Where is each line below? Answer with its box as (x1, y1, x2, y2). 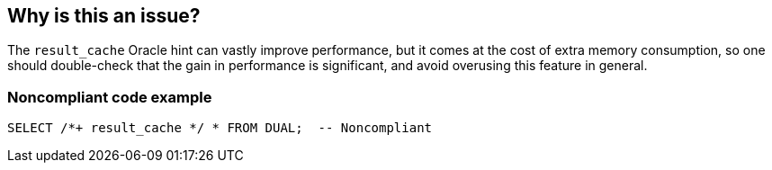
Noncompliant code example (7, 87, 212, 106)
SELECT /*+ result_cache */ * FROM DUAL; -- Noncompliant (7, 121, 433, 136)
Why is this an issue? (7, 4, 201, 27)
